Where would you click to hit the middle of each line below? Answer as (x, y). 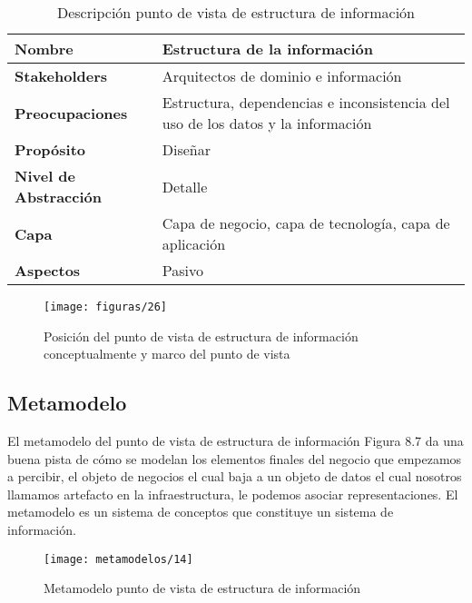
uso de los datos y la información (267, 123)
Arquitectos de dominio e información (282, 76)
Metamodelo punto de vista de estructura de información (202, 588)
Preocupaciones (71, 113)
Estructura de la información (267, 49)
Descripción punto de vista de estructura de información (236, 12)
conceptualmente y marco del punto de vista (167, 354)
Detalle (185, 186)
